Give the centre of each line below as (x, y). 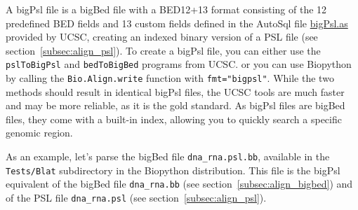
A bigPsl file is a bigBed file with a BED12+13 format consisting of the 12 (166, 9)
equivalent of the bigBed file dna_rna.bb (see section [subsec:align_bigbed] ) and (179, 184)
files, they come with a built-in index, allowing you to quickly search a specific (174, 119)
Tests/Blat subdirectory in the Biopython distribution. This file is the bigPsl (173, 170)
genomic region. (39, 133)
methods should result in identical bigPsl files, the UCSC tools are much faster (175, 91)
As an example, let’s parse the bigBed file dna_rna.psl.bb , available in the (168, 156)
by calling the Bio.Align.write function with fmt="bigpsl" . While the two (170, 78)
